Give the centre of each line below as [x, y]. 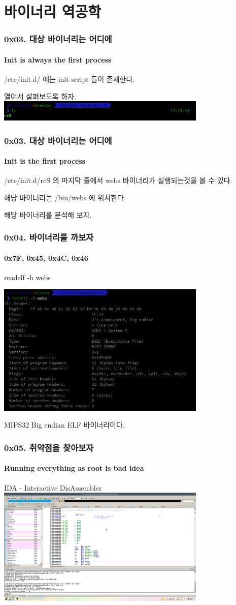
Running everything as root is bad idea [74, 468]
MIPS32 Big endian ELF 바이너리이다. [64, 425]
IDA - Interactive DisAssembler [53, 487]
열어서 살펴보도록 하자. [40, 96]
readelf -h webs [27, 277]
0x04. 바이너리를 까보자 [49, 237]
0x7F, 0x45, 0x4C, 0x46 [46, 258]
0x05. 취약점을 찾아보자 [49, 447]
